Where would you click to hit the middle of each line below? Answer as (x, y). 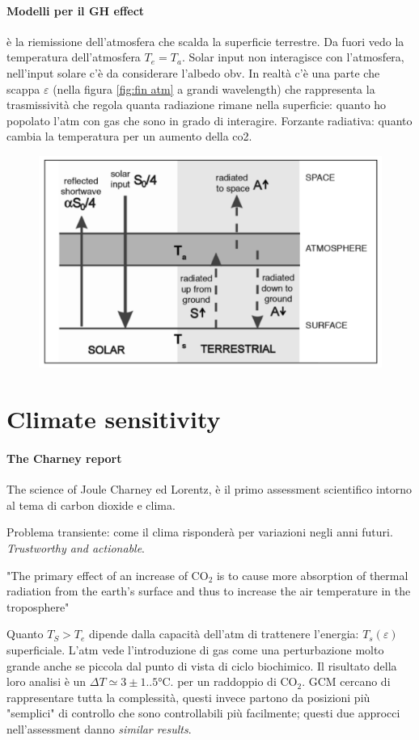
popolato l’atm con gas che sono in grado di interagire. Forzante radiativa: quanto (209, 120)
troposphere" (38, 606)
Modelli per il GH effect (76, 10)
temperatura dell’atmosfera (74, 57)
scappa (23, 88)
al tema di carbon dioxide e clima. (91, 505)
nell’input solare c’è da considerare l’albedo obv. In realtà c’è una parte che (193, 72)
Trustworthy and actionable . (76, 548)
